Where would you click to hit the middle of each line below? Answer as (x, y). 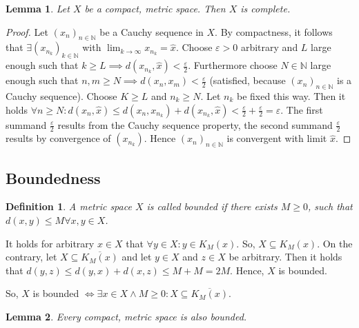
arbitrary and (269, 47)
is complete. (265, 8)
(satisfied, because (248, 80)
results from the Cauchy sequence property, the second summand (195, 124)
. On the (335, 243)
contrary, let (31, 257)
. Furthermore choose (233, 65)
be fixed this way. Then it (291, 95)
